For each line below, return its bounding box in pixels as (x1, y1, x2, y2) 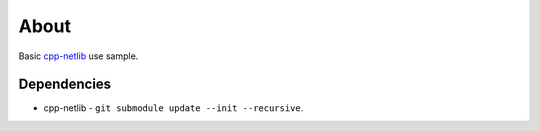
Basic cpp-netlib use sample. (18, 50, 139, 62)
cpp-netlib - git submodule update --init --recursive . (43, 102, 304, 114)
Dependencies (18, 76, 112, 93)
